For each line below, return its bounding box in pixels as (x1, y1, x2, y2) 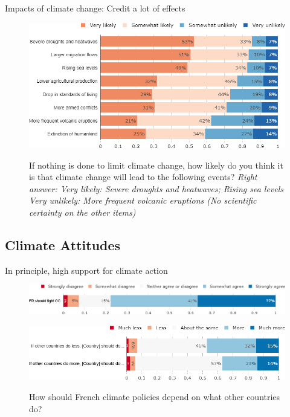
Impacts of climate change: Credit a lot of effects (5, 2, 185, 14)
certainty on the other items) (29, 206, 136, 219)
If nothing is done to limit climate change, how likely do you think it (29, 158, 283, 171)
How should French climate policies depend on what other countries (29, 390, 280, 403)
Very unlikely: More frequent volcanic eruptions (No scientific (29, 194, 257, 207)
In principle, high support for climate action (5, 263, 168, 276)
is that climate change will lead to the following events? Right (29, 170, 257, 183)
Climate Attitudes (5, 236, 121, 254)
